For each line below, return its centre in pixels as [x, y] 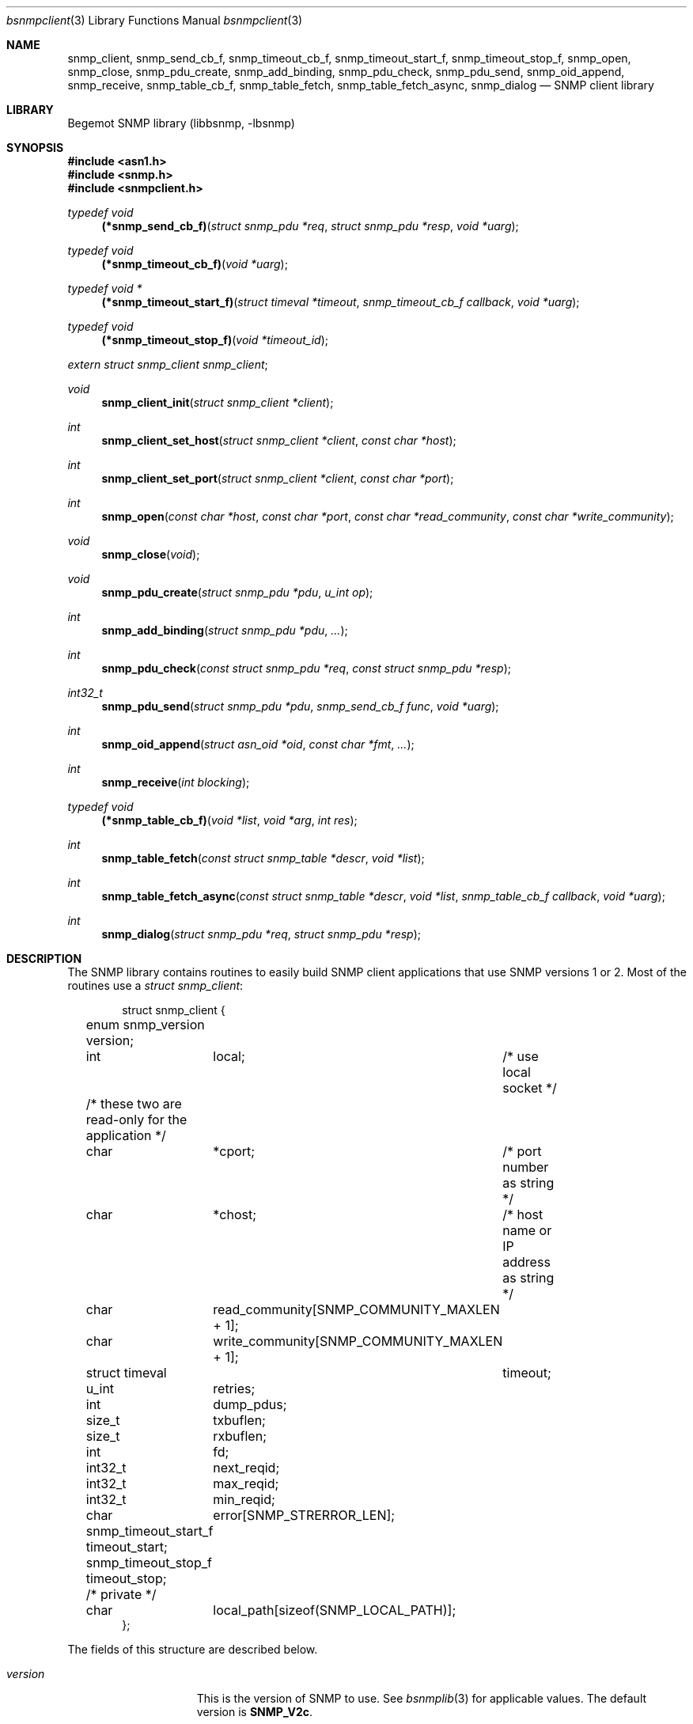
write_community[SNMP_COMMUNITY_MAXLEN [358, 1341]
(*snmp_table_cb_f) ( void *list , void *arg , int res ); [229, 820]
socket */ [530, 1088]
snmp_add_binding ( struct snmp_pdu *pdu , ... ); [225, 630]
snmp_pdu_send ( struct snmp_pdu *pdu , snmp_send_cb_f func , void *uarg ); [300, 706]
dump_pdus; [250, 1404]
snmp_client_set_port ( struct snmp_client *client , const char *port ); [278, 478]
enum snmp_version [145, 1025]
